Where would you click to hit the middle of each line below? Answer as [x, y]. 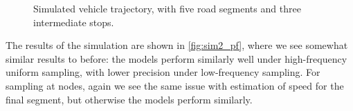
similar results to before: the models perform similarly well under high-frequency [176, 58]
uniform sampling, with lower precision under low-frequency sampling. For [163, 72]
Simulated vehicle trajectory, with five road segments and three [167, 8]
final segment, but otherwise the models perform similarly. [129, 99]
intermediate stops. [74, 22]
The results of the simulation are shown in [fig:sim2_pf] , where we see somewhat [177, 45]
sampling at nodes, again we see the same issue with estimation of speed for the [175, 85]
